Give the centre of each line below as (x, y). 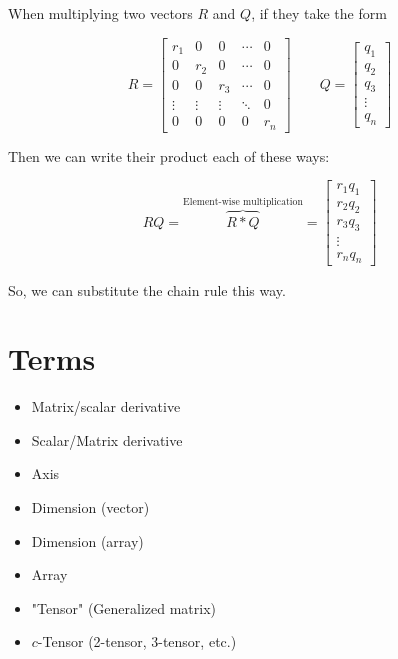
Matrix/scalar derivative (106, 406)
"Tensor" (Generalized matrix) (124, 607)
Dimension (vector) (90, 507)
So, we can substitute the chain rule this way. (147, 289)
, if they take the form (319, 13)
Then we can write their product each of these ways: (169, 155)
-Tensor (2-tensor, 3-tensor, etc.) (137, 641)
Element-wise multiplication (243, 201)
